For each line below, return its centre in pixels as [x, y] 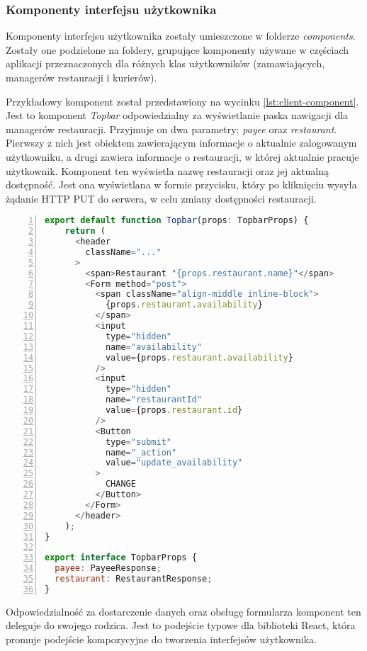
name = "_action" [141, 452]
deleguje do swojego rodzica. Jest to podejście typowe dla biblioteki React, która [181, 625]
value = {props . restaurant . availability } [199, 357]
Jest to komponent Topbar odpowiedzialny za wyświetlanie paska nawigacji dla [177, 115]
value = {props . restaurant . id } [174, 411]
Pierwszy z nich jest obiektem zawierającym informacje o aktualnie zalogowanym [181, 143]
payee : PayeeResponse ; [108, 568]
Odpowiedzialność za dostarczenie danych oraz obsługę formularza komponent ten [183, 611]
